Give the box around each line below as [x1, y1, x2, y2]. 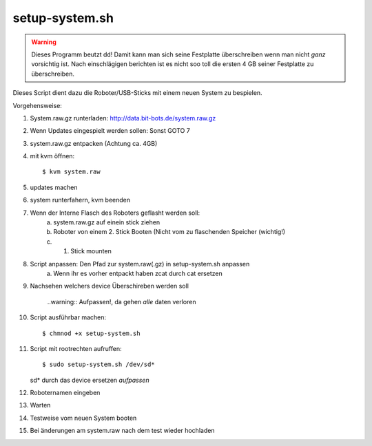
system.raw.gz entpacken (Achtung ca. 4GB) [30, 139, 158, 147]
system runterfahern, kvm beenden [30, 196, 131, 204]
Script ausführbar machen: [30, 313, 107, 321]
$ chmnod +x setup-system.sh [42, 329, 141, 337]
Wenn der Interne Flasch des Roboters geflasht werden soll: [30, 209, 200, 217]
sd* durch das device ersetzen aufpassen [30, 376, 149, 384]
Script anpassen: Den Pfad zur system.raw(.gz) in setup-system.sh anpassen [30, 259, 250, 268]
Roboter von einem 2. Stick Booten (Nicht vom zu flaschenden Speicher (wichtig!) [53, 228, 286, 236]
